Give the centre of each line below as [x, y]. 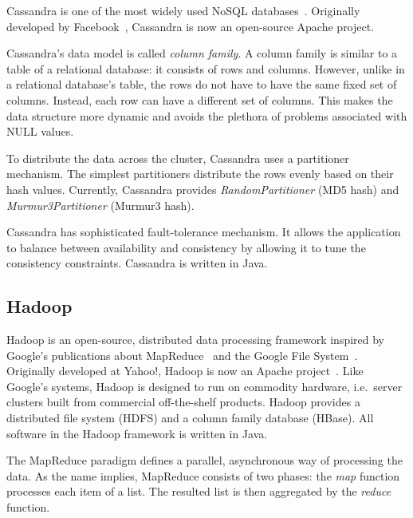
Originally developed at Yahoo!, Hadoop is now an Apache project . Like [185, 371]
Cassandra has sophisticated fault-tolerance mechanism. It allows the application [204, 232]
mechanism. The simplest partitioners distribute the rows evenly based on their [200, 174]
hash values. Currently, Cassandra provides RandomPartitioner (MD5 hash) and [203, 189]
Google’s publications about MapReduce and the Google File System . [182, 355]
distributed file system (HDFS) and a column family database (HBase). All [190, 418]
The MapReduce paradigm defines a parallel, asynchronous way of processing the [205, 460]
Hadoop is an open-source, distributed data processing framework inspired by [196, 340]
